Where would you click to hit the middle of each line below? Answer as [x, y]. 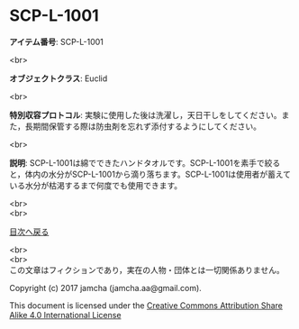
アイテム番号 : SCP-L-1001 [56, 41]
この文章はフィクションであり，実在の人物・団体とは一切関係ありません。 [147, 270]
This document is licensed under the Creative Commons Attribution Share [146, 305]
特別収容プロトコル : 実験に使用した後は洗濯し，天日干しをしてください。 [145, 114]
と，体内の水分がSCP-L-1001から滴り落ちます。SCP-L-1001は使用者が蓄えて [150, 174]
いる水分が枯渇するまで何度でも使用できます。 [96, 185]
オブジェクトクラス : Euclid [59, 78]
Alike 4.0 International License [65, 315]
